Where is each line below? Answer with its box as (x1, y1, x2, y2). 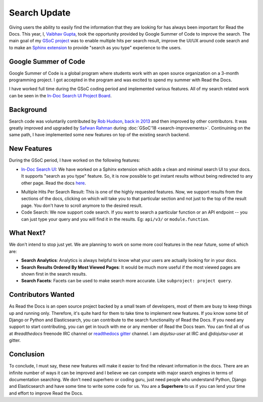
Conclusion (9, 350, 45, 359)
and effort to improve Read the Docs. (9, 390, 83, 396)
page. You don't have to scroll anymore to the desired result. (21, 202, 143, 208)
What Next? (9, 229, 46, 237)
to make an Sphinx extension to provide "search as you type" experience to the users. (9, 44, 182, 51)
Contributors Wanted (9, 291, 75, 299)
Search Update (9, 7, 71, 18)
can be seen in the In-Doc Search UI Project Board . (9, 92, 112, 98)
